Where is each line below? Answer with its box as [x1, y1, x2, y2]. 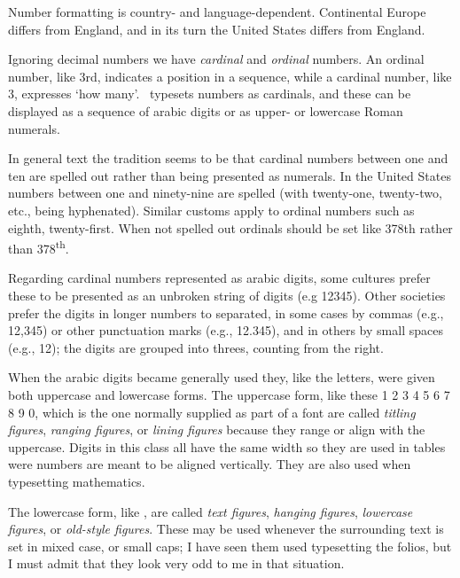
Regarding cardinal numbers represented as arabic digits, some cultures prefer [8, 269, 431, 287]
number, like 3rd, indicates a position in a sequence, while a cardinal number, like [8, 66, 452, 85]
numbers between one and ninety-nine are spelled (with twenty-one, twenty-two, [8, 184, 442, 202]
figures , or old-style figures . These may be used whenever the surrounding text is [8, 519, 444, 538]
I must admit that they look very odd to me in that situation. [8, 554, 345, 573]
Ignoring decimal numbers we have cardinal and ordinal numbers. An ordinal [8, 50, 425, 68]
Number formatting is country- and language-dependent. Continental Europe [8, 3, 426, 20]
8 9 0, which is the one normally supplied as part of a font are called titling [8, 402, 416, 421]
